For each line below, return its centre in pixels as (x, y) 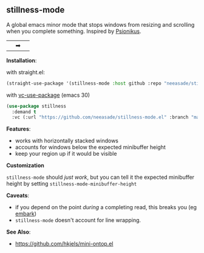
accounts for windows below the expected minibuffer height (90, 147)
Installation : (22, 60)
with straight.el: (26, 72)
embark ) (26, 214)
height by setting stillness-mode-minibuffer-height (72, 184)
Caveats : (18, 196)
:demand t (24, 112)
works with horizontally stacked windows (66, 141)
